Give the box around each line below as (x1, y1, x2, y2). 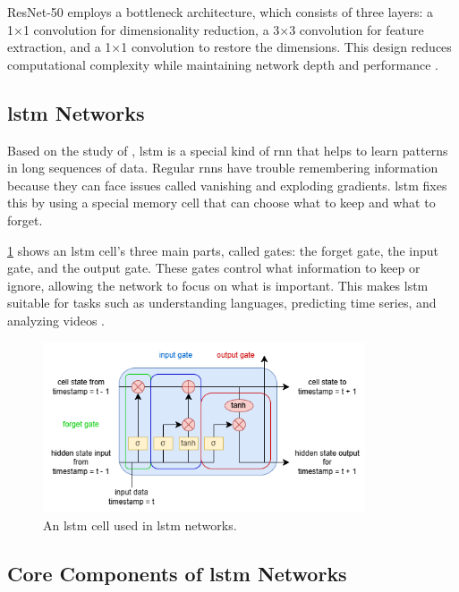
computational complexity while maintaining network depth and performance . (7, 55, 439, 73)
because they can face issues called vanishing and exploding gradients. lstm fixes (7, 175, 447, 194)
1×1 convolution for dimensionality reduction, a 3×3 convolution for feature (7, 20, 424, 38)
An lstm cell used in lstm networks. (43, 515, 237, 534)
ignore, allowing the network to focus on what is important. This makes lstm (7, 275, 429, 294)
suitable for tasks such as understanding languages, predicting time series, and (7, 293, 437, 312)
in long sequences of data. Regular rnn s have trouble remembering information (7, 158, 438, 177)
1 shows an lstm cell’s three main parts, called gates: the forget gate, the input (7, 241, 439, 259)
